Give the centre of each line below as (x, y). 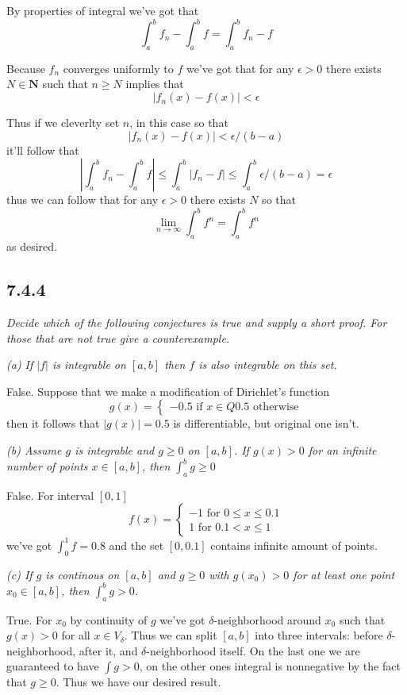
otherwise (276, 407)
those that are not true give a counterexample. (118, 338)
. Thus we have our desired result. (138, 682)
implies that (155, 84)
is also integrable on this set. (268, 365)
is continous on (83, 574)
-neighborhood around (267, 619)
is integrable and (115, 449)
